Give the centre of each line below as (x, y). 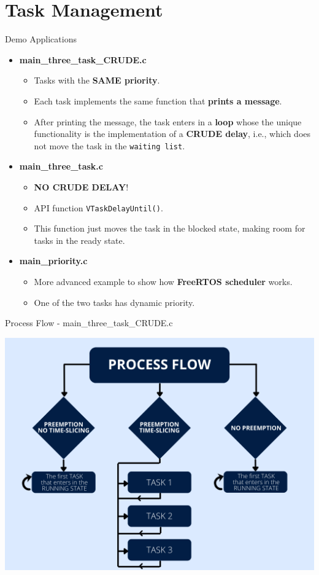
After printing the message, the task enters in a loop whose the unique (168, 121)
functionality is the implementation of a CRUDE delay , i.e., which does (172, 134)
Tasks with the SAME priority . (97, 80)
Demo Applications (41, 39)
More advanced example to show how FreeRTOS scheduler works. (163, 281)
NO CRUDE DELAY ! (81, 186)
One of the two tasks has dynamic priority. (114, 302)
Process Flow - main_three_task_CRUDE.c (89, 323)
